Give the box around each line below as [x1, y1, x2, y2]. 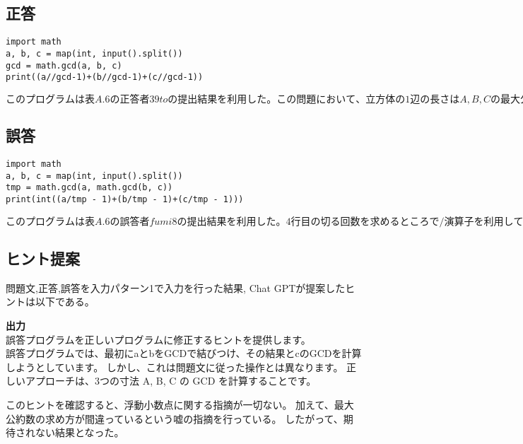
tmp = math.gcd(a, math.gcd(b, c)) [6, 182, 173, 193]
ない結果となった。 [35, 425, 124, 440]
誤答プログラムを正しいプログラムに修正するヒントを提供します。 [6, 332, 311, 346]
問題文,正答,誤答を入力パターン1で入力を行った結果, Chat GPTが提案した [6, 280, 346, 295]
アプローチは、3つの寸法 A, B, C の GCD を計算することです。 [25, 373, 317, 388]
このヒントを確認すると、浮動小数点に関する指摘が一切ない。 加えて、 [6, 397, 334, 412]
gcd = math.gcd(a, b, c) [6, 60, 122, 71]
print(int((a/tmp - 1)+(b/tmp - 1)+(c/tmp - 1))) [6, 194, 244, 204]
